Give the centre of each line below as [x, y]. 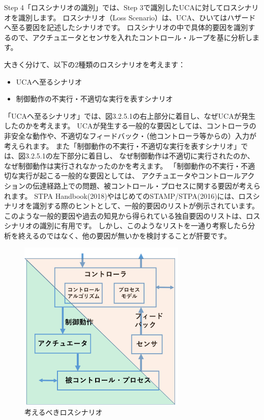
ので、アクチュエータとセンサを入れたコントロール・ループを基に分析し [131, 37]
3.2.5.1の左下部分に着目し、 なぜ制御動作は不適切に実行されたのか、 [140, 156]
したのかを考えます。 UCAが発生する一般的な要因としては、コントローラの [130, 126]
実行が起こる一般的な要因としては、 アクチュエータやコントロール [129, 176]
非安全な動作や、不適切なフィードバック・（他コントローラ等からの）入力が [130, 135]
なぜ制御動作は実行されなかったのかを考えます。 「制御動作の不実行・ [123, 165]
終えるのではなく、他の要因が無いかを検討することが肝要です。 [125, 235]
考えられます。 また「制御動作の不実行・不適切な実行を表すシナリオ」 [123, 146]
